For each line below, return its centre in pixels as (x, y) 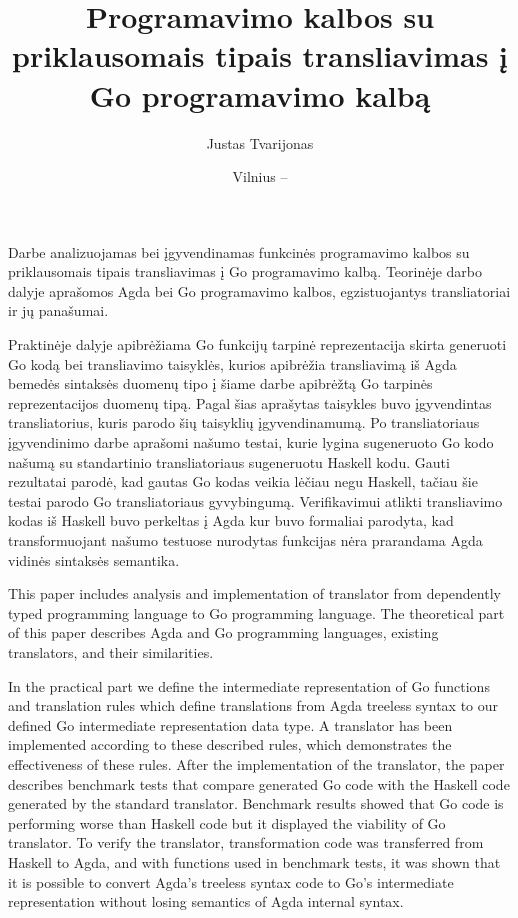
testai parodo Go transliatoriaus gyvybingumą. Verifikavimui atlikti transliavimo (255, 500)
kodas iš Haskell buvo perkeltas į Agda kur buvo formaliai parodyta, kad (231, 520)
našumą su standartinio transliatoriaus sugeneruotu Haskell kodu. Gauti (229, 461)
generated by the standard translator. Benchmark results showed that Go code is (256, 803)
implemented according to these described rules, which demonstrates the (230, 744)
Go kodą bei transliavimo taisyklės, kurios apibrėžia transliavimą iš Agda (232, 363)
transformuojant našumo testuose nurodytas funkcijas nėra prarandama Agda (245, 540)
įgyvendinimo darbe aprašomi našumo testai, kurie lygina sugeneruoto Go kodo (251, 442)
